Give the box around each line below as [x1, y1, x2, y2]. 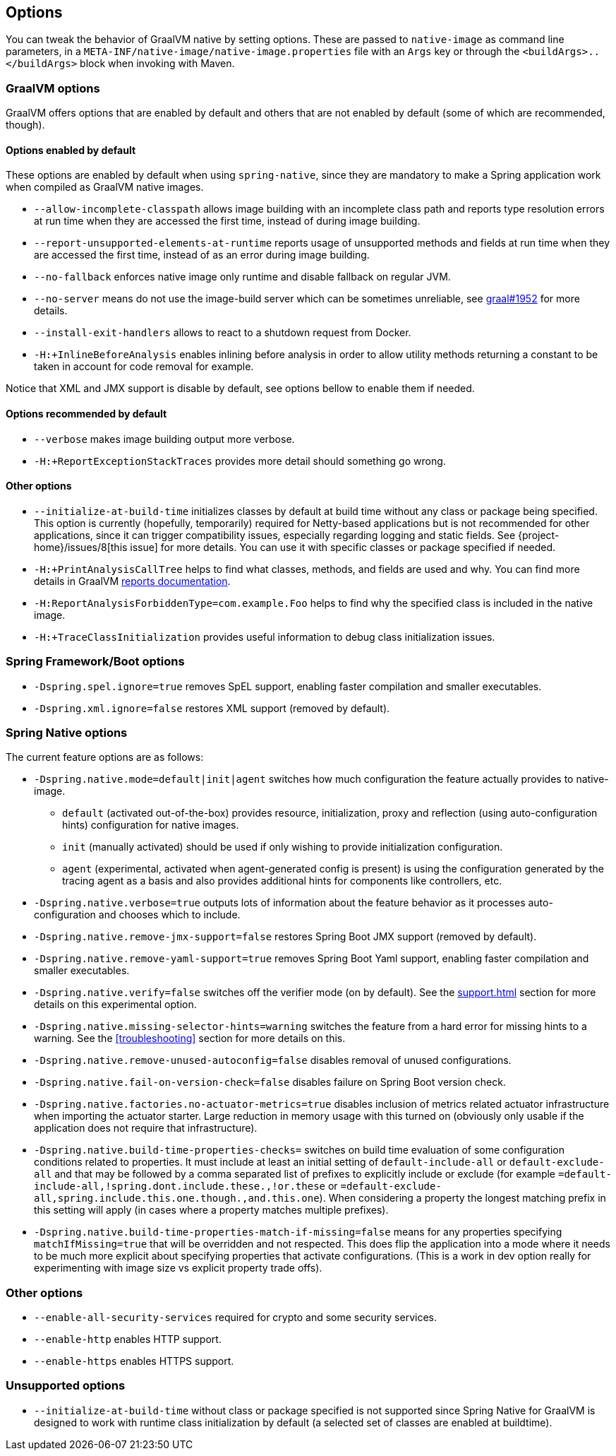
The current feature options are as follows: [6, 751, 204, 764]
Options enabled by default [6, 143, 136, 156]
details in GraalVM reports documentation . [34, 574, 231, 587]
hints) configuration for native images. [62, 819, 239, 831]
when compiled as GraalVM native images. [6, 181, 204, 194]
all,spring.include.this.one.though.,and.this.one [34, 1192, 320, 1205]
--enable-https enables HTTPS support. [34, 1355, 234, 1368]
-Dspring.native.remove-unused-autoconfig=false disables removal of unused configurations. [34, 1054, 512, 1067]
